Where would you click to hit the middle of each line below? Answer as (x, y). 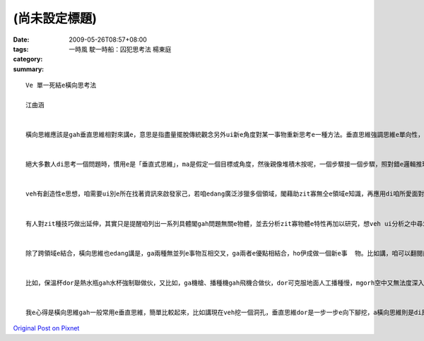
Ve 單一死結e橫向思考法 (61, 85)
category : (28, 59)
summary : (29, 69)
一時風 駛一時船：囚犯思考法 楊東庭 (120, 49)
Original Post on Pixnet (46, 328)
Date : (21, 40)
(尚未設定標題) (55, 18)
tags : (21, 49)
